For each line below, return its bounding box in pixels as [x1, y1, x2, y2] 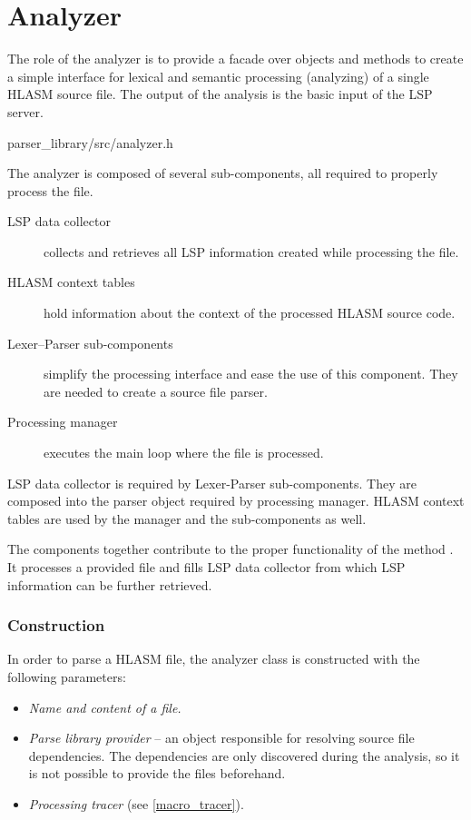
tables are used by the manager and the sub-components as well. [7, 509, 367, 528]
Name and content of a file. [28, 697, 182, 716]
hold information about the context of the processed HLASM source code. [44, 303, 456, 322]
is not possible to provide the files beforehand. [28, 764, 286, 783]
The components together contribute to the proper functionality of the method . [7, 539, 454, 558]
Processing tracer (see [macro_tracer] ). [28, 794, 244, 813]
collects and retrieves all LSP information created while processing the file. [44, 242, 459, 261]
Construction [7, 614, 105, 637]
